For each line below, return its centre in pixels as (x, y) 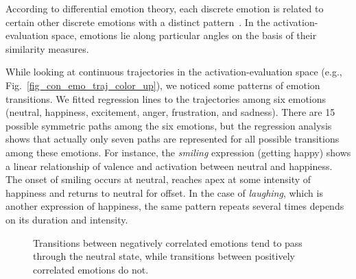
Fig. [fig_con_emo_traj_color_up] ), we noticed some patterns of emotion (163, 85)
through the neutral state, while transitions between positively (164, 256)
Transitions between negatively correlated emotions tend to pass (168, 242)
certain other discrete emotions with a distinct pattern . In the (138, 22)
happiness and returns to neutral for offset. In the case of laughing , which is (164, 192)
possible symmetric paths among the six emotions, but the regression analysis (169, 125)
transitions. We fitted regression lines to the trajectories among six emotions (166, 98)
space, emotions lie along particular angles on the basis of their (184, 35)
